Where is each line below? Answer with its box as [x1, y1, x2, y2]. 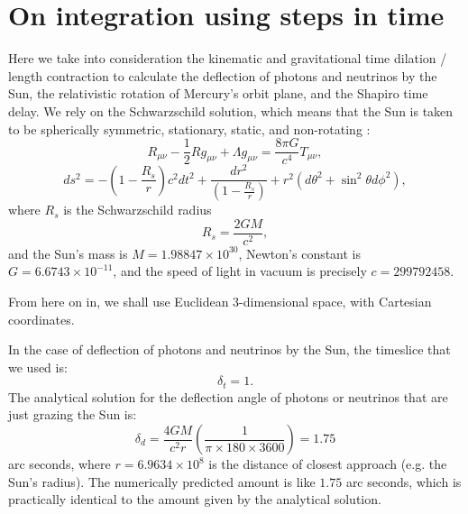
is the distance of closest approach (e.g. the [208, 454, 447, 473]
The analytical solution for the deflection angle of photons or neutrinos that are [8, 387, 448, 406]
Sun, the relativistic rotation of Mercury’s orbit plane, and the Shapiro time [8, 84, 428, 103]
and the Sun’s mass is [8, 243, 128, 262]
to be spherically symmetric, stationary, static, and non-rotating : [8, 119, 371, 138]
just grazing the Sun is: [8, 405, 137, 424]
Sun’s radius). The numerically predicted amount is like [8, 472, 316, 491]
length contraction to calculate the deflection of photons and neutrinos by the [8, 66, 437, 85]
